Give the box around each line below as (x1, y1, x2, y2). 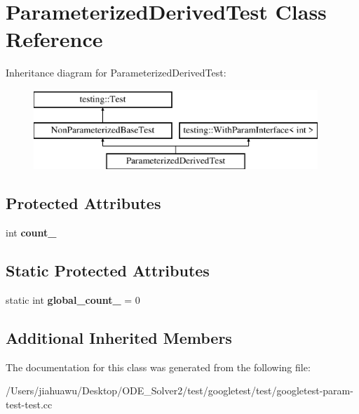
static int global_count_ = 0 (6, 292, 140, 307)
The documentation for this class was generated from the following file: (6, 359, 311, 374)
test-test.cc (6, 396, 53, 411)
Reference (6, 25, 103, 53)
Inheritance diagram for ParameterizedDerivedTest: (6, 65, 226, 80)
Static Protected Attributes (6, 260, 210, 281)
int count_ (6, 225, 57, 240)
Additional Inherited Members (6, 326, 232, 348)
